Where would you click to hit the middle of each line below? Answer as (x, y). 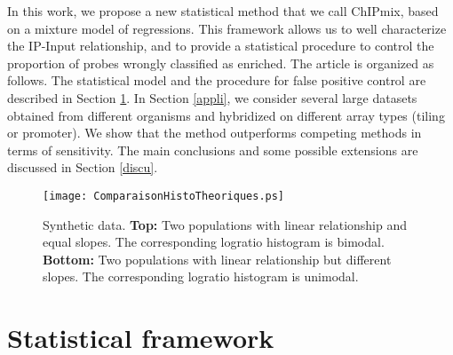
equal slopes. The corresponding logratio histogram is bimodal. (214, 242)
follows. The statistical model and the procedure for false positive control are (217, 80)
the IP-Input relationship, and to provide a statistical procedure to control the (221, 46)
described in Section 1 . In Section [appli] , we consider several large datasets (212, 97)
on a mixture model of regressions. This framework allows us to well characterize (227, 28)
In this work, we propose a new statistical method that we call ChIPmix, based (223, 11)
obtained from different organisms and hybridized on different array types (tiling (226, 115)
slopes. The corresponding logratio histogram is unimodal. (201, 276)
